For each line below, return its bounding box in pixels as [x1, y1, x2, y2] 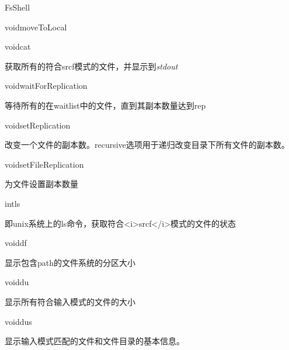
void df [5, 237, 27, 249]
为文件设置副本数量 [5, 178, 78, 190]
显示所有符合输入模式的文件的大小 [5, 295, 135, 307]
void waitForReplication [5, 79, 88, 92]
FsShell [5, 1, 30, 13]
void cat [5, 40, 31, 53]
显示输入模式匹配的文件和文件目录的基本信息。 [5, 335, 184, 347]
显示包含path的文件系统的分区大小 [5, 256, 136, 268]
